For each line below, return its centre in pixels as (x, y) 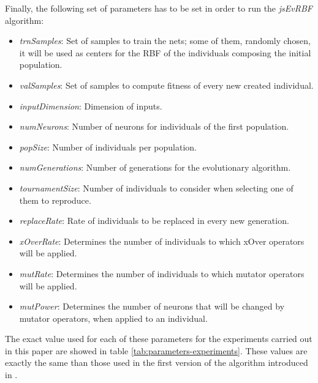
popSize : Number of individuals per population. (108, 147)
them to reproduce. (55, 200)
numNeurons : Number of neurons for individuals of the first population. (154, 126)
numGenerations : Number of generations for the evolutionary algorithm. (155, 167)
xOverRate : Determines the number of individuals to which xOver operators (162, 241)
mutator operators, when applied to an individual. (113, 318)
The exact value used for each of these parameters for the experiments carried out (159, 339)
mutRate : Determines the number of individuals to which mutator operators (162, 273)
